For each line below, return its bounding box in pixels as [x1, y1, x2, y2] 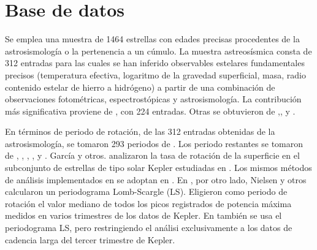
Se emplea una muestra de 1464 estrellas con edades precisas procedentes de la [5, 32, 300, 45]
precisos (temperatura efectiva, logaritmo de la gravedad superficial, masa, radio [5, 68, 306, 81]
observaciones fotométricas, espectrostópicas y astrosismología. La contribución [5, 93, 302, 105]
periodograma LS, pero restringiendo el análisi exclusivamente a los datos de [5, 221, 292, 234]
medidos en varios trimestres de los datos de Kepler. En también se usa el [5, 209, 282, 222]
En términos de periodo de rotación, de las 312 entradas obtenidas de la [5, 125, 275, 138]
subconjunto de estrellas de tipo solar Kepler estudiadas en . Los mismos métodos [5, 161, 312, 174]
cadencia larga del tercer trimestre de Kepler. [5, 233, 175, 246]
